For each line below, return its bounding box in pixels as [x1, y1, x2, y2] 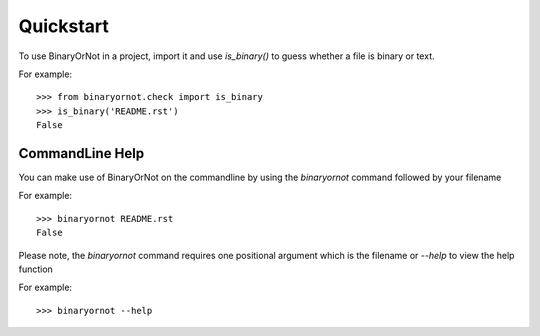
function [18, 263, 54, 275]
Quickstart [18, 15, 110, 37]
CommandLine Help [18, 145, 145, 162]
